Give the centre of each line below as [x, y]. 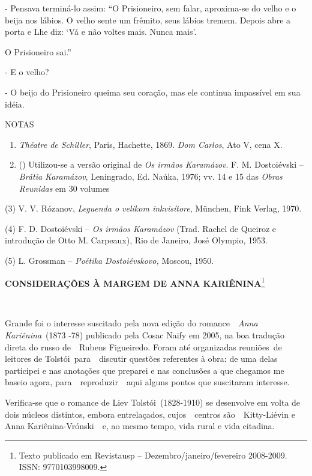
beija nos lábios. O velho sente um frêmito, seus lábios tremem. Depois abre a [148, 20]
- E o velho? [27, 72]
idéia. [15, 104]
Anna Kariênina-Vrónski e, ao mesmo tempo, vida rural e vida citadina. [140, 426]
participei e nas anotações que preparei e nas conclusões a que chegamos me [145, 370]
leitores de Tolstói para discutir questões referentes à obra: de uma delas [141, 359]
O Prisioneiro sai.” [38, 51]
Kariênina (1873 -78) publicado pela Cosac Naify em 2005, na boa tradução [145, 334]
